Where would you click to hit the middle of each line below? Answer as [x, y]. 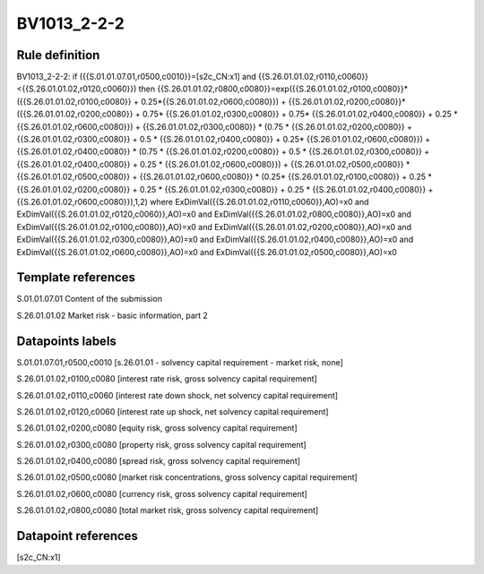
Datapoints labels [66, 341]
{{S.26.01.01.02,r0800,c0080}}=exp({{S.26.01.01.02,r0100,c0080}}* [282, 89]
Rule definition [58, 55]
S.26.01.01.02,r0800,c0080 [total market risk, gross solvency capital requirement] [168, 510]
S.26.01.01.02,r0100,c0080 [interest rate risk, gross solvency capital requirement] [167, 379]
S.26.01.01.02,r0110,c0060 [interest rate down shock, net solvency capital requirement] [177, 395]
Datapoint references [78, 536]
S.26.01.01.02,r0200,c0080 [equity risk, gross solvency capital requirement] [157, 428]
